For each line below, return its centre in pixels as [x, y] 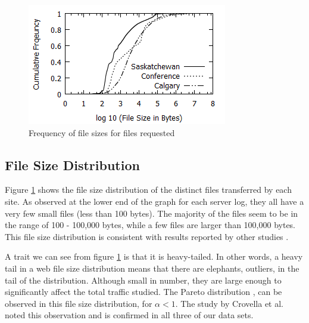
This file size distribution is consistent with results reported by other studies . [147, 236]
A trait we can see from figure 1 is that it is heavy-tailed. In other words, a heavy [154, 256]
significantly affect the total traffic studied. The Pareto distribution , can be [143, 292]
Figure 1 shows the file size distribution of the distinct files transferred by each [148, 190]
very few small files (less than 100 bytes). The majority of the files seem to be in [152, 213]
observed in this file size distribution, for [79, 303]
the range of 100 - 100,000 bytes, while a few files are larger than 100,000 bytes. [150, 225]
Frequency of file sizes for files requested [102, 132]
